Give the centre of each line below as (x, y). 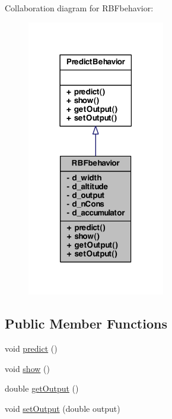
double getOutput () (42, 388)
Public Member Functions (86, 323)
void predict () (31, 348)
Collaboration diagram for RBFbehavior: (79, 8)
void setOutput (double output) (63, 408)
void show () (27, 368)
